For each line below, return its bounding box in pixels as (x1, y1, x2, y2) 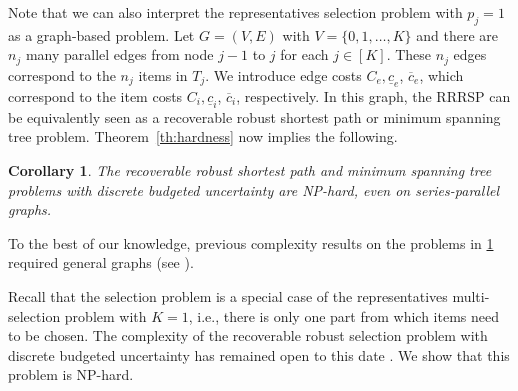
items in (138, 64, 188, 85)
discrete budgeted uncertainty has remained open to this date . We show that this (8, 344, 510, 365)
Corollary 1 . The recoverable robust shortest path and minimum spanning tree (8, 160, 492, 181)
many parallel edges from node (25, 44, 214, 65)
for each (280, 44, 329, 65)
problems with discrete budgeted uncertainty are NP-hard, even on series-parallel (8, 179, 500, 200)
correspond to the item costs (8, 85, 183, 106)
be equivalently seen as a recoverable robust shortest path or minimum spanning (8, 106, 501, 127)
